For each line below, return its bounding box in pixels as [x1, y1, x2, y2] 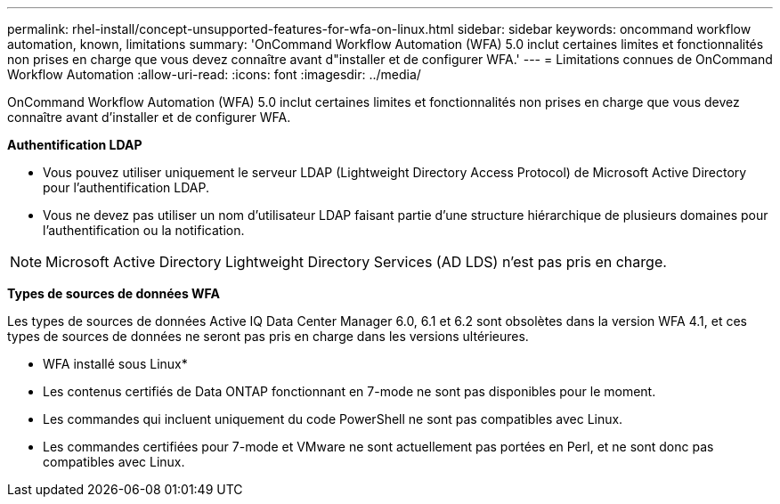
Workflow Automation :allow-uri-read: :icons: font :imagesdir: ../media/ [7, 67, 421, 82]
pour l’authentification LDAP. [43, 180, 209, 195]
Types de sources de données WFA [7, 286, 221, 301]
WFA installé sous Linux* [43, 356, 188, 371]
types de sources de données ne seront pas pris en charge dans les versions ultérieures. [7, 329, 529, 344]
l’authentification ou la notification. [43, 223, 245, 238]
